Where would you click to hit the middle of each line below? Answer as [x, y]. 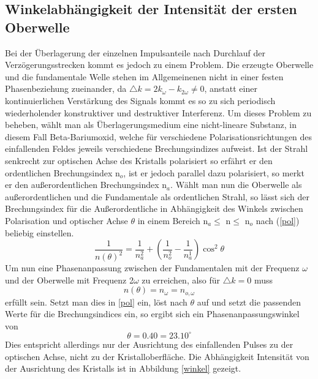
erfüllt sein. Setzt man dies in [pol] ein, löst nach [96, 302]
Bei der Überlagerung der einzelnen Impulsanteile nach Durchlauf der [135, 52]
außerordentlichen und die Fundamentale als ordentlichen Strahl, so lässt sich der [157, 196]
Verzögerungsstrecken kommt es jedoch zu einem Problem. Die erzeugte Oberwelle [159, 65]
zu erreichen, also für [181, 280]
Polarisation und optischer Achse [66, 220]
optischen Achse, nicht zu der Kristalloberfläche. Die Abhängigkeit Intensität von [157, 356]
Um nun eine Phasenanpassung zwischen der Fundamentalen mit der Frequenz [152, 268]
